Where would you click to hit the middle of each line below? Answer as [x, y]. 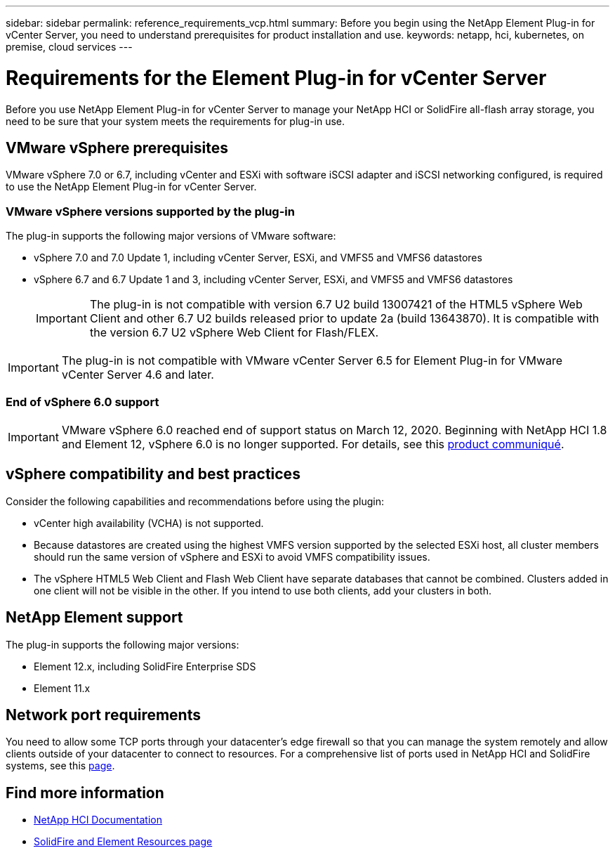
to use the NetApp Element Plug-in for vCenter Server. [131, 187]
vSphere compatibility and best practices [153, 474]
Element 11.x [62, 688]
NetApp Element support [94, 618]
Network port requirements [103, 715]
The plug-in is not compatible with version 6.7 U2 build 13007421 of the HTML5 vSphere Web [336, 305]
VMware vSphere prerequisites [117, 148]
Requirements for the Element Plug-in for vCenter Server [276, 78]
